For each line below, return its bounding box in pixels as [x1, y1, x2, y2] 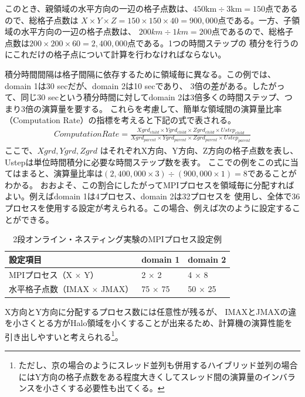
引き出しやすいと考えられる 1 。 [5, 328, 123, 342]
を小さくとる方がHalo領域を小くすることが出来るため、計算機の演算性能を [5, 317, 293, 329]
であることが [247, 167, 297, 179]
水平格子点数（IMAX [9, 283, 89, 295]
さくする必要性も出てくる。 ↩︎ [51, 382, 165, 394]
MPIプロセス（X [9, 268, 72, 280]
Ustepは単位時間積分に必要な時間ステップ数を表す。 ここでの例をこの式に [5, 155, 290, 168]
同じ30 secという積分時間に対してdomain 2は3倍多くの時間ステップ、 [21, 91, 284, 103]
